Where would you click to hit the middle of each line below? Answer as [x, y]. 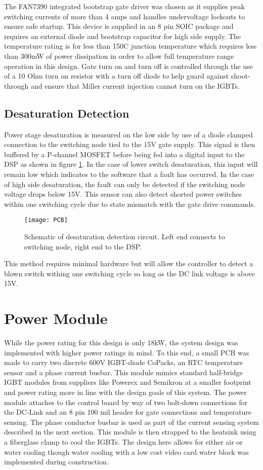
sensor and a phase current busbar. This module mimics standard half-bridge [123, 372]
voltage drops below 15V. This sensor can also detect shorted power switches [123, 194]
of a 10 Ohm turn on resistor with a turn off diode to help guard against [117, 76]
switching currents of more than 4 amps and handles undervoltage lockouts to [125, 16]
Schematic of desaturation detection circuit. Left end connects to [125, 236]
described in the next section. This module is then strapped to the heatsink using [130, 432]
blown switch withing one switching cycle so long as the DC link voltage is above [129, 273]
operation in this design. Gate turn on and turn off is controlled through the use [128, 66]
